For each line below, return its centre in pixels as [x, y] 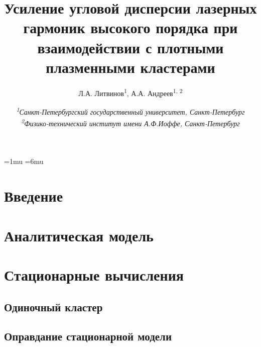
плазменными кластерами [130, 67]
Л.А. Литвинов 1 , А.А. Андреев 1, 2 [130, 92]
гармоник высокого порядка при [130, 27]
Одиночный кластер [53, 307]
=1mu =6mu [24, 161]
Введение [34, 196]
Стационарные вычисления [94, 274]
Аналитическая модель [79, 235]
